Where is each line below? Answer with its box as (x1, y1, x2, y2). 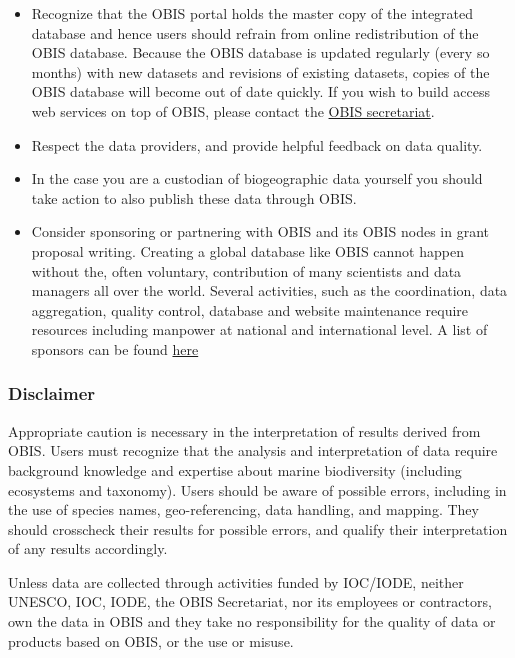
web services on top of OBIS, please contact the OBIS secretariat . (31, 100, 435, 121)
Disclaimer (8, 381, 96, 406)
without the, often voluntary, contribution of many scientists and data (31, 260, 462, 281)
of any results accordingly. (8, 538, 168, 559)
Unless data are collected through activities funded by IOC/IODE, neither (8, 571, 464, 592)
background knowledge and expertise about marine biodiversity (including (8, 459, 462, 480)
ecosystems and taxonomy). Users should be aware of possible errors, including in (8, 479, 507, 500)
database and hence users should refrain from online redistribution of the (31, 22, 479, 43)
